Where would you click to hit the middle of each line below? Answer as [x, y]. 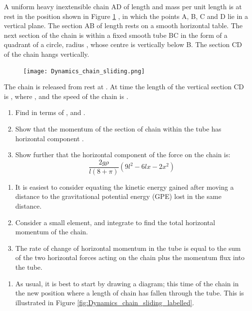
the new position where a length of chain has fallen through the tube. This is [130, 293]
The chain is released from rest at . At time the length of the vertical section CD [124, 87]
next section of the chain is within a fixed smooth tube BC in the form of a [116, 35]
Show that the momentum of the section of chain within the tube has [118, 129]
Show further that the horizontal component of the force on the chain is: [123, 155]
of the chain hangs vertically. [47, 54]
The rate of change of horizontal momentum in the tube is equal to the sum [128, 248]
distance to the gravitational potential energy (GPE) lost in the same [118, 196]
